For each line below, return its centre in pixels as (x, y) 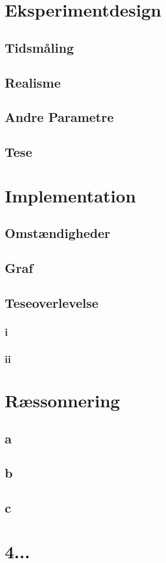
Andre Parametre (59, 117)
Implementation (70, 195)
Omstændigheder (58, 233)
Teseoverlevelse (52, 302)
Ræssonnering (62, 400)
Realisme (33, 82)
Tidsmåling (39, 47)
